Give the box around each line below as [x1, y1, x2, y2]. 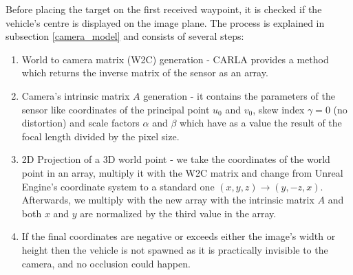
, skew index [253, 102, 305, 116]
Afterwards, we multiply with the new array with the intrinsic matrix [21, 192, 314, 207]
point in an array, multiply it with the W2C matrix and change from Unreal [21, 165, 343, 179]
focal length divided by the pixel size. [21, 129, 180, 143]
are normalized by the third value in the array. [80, 206, 277, 220]
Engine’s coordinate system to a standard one [21, 179, 215, 193]
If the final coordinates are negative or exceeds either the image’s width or [21, 229, 336, 243]
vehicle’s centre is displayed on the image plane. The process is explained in [6, 15, 325, 30]
